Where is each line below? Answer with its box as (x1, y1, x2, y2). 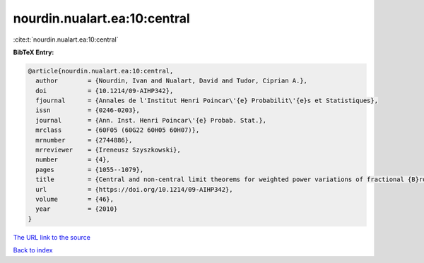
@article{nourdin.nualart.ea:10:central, (28, 67, 174, 75)
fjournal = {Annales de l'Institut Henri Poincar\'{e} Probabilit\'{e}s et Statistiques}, (35, 97, 378, 105)
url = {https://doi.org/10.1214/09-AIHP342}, (35, 185, 233, 193)
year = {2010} (35, 205, 118, 213)
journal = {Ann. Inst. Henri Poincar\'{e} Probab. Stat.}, (35, 116, 267, 124)
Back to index (13, 246, 53, 255)
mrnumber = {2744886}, (35, 136, 133, 144)
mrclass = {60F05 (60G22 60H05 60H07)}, (35, 126, 200, 134)
